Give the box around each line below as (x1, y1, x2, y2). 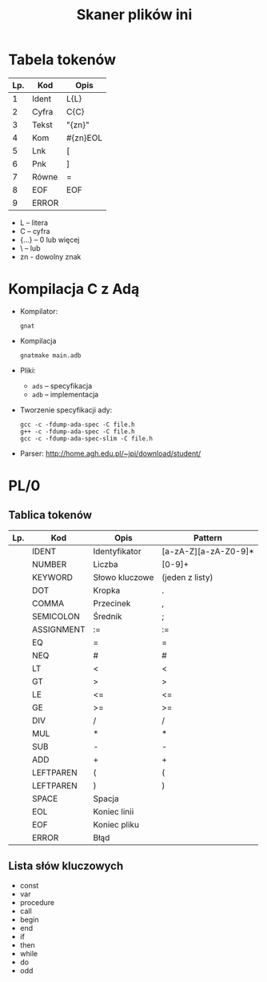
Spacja (93, 793, 119, 804)
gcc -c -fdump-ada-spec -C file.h (19, 421, 135, 429)
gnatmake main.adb (19, 351, 82, 360)
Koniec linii (93, 806, 134, 817)
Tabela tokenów (8, 50, 117, 69)
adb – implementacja (31, 389, 99, 399)
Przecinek (93, 598, 131, 609)
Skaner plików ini (76, 6, 193, 24)
